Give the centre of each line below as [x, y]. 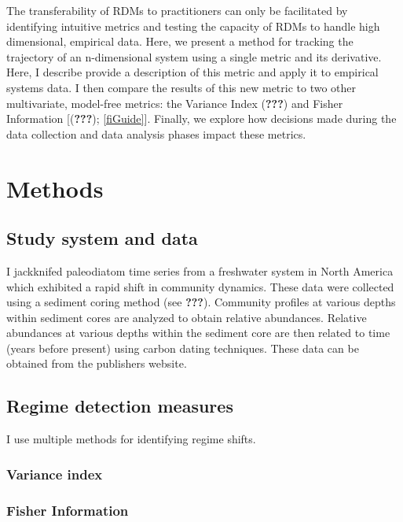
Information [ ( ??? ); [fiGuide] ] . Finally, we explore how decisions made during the [201, 118]
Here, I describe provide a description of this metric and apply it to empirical [192, 72]
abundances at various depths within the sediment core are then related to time [198, 333]
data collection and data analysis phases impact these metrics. [156, 133]
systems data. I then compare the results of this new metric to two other [181, 87]
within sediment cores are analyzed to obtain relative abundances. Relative [187, 317]
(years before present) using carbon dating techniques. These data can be [183, 348]
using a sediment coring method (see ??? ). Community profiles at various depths [201, 302]
